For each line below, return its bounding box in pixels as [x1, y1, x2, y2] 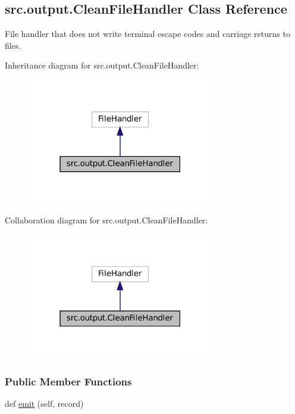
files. [5, 39, 21, 51]
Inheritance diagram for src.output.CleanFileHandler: [5, 59, 199, 71]
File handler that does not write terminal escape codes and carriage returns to [5, 27, 290, 40]
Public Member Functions [5, 374, 132, 388]
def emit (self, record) [5, 397, 84, 410]
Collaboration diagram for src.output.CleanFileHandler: [5, 214, 208, 226]
